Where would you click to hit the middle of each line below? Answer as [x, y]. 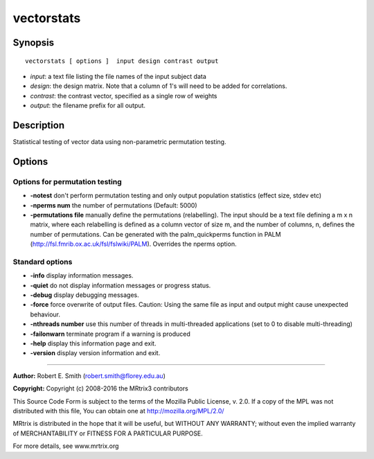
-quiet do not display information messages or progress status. [121, 285]
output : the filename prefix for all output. [88, 106]
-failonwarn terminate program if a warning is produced [110, 334]
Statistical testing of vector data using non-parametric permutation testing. [119, 142]
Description [39, 125]
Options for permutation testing [68, 181]
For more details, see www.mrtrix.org [66, 446]
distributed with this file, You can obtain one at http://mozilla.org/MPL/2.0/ [118, 411]
